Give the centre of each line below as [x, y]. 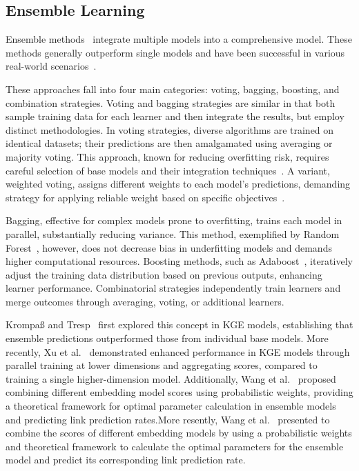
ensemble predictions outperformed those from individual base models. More [167, 338]
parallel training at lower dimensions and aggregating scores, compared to [162, 365]
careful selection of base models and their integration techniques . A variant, [168, 170]
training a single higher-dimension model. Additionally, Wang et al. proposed [171, 378]
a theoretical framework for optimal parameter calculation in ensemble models [171, 406]
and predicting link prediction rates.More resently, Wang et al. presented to [168, 419]
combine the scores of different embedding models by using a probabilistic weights [179, 433]
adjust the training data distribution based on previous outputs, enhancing [164, 274]
